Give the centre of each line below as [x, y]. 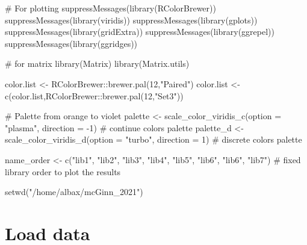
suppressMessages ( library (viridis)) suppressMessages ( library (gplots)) [131, 20]
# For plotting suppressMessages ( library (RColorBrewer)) [110, 8]
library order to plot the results [63, 171]
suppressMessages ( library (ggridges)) [71, 43]
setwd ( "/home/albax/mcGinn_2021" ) [74, 192]
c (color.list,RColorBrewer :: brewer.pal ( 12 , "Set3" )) [94, 95]
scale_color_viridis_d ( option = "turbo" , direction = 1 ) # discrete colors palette [153, 139]
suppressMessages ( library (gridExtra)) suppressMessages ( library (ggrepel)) [140, 32]
